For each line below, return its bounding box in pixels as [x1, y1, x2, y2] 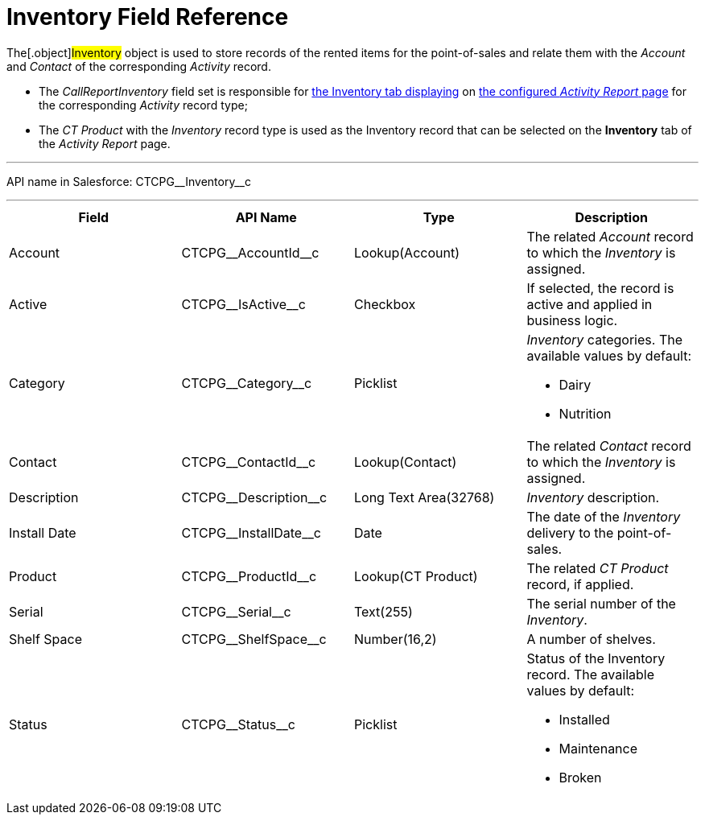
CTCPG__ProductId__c [181, 567, 317, 584]
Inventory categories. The [526, 331, 682, 348]
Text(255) [354, 603, 413, 620]
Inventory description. [526, 489, 660, 505]
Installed [559, 711, 610, 728]
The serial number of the [526, 595, 676, 612]
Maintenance [559, 740, 638, 757]
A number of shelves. [526, 630, 656, 647]
